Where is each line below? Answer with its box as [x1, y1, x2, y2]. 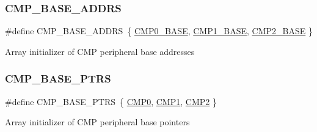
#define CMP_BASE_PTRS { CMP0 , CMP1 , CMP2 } [5, 95, 217, 108]
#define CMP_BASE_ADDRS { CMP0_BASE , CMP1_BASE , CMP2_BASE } [5, 24, 313, 37]
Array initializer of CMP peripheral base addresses [5, 45, 195, 57]
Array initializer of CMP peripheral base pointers [5, 116, 190, 128]
